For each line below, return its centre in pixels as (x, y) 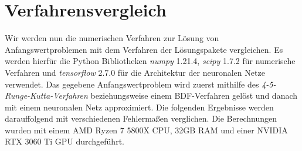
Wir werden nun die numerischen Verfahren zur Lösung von (112, 38)
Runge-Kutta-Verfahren (46, 95)
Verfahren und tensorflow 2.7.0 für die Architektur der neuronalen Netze (135, 72)
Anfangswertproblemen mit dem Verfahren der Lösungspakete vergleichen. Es (144, 49)
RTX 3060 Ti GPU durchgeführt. (65, 141)
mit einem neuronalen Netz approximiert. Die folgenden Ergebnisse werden (139, 107)
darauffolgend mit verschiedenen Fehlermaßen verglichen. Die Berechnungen (141, 118)
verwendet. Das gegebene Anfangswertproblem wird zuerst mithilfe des (132, 84)
